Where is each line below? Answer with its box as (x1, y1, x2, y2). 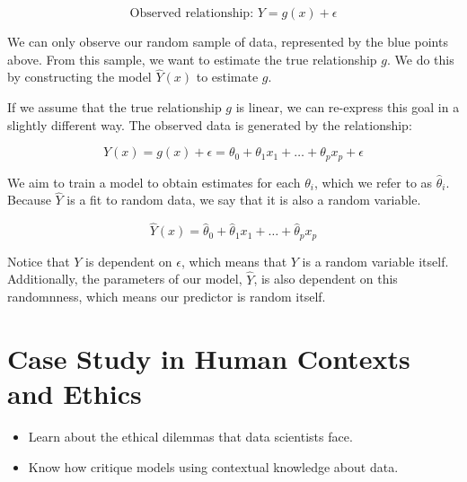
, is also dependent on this (253, 269, 398, 288)
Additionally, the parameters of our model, (7, 269, 242, 288)
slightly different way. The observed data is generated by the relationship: (7, 115, 412, 134)
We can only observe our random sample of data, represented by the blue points (7, 32, 448, 50)
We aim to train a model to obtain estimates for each (7, 172, 301, 191)
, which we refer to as (313, 172, 433, 191)
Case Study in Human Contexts (7, 339, 410, 376)
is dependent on (85, 251, 172, 270)
